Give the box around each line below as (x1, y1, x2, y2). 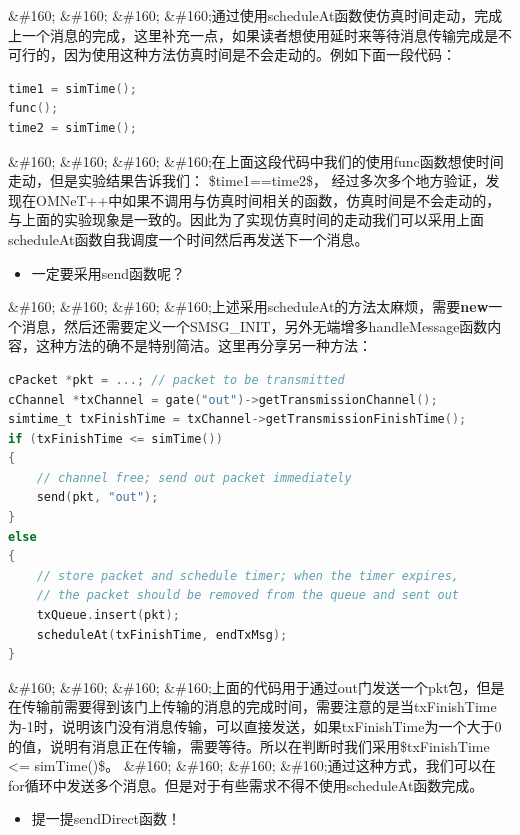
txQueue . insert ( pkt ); (36, 608, 180, 623)
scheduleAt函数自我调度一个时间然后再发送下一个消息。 (8, 228, 369, 249)
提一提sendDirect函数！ (31, 808, 182, 829)
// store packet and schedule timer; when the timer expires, (36, 568, 460, 583)
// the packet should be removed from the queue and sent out (36, 588, 460, 603)
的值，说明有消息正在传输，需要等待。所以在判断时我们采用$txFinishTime (8, 735, 490, 756)
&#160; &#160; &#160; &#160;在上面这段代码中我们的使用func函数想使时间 (8, 150, 504, 171)
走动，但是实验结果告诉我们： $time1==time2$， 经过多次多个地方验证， (8, 170, 486, 191)
